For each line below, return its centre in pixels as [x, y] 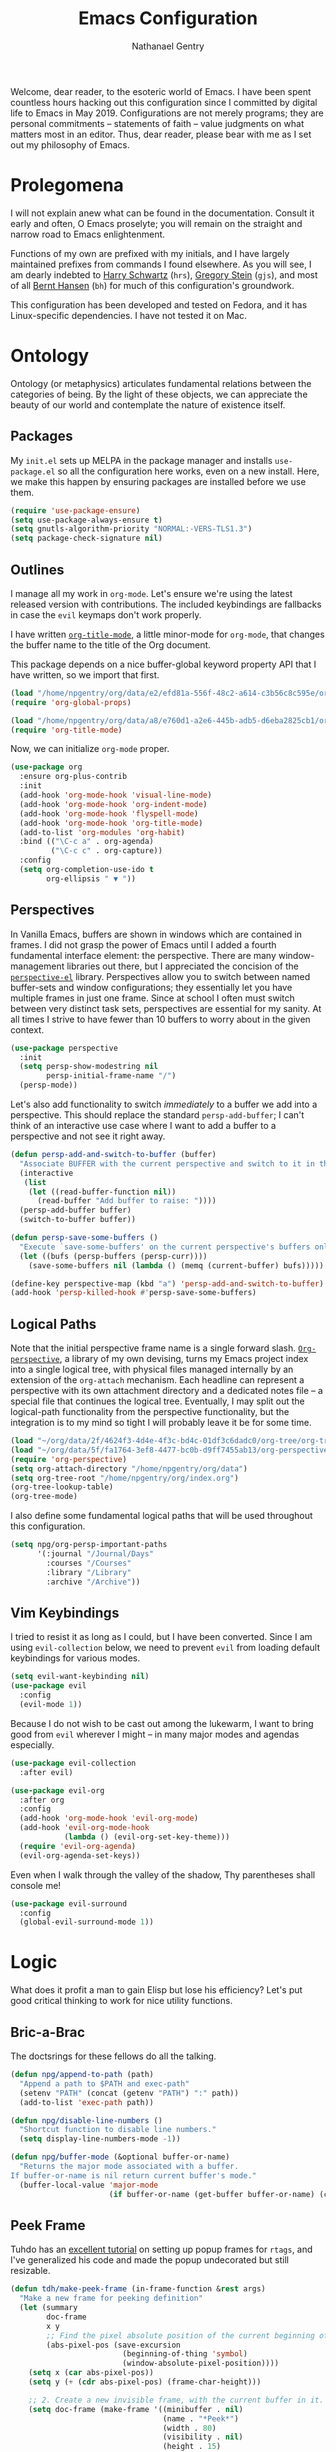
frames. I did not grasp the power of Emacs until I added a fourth [143, 944]
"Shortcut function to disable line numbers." [118, 2130]
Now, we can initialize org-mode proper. [90, 749]
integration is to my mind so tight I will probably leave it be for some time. [161, 1423]
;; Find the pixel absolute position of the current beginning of [187, 2335]
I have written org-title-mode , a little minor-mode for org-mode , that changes [167, 634]
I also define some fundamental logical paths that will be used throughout [161, 1516]
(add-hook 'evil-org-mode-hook [84, 1828]
